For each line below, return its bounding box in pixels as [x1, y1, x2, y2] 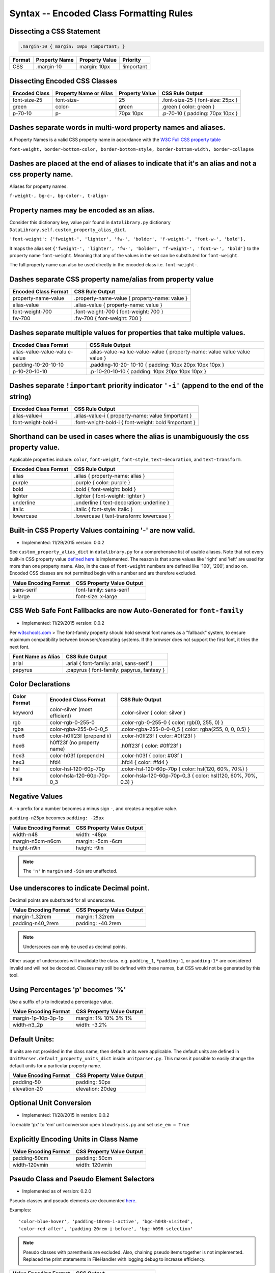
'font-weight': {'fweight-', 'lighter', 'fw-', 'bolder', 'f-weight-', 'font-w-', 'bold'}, [9, 236, 246, 242]
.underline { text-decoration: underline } [74, 499, 170, 506]
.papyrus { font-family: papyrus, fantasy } [65, 666, 165, 673]
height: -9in [75, 844, 104, 851]
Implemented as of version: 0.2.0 [22, 1188, 92, 1194]
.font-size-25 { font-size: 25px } [161, 96, 238, 103]
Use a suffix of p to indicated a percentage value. [9, 999, 113, 1005]
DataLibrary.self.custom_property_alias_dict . [9, 227, 127, 233]
